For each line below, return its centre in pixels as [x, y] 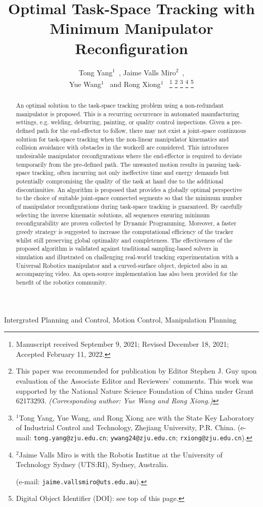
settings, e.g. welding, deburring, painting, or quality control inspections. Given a [123, 122]
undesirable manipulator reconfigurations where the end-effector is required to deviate [129, 156]
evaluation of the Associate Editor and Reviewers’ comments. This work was [135, 380]
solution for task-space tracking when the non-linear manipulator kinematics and [122, 139]
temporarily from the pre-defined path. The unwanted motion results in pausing [121, 164]
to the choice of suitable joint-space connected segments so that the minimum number [129, 198]
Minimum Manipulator [131, 28]
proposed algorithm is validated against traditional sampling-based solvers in [117, 248]
